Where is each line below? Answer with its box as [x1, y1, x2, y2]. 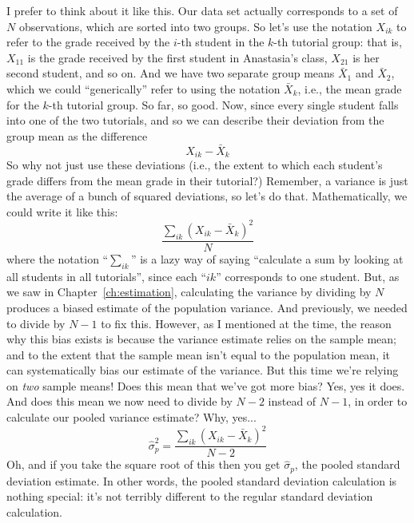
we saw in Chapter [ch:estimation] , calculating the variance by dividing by [6, 283, 372, 300]
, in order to [348, 393, 408, 410]
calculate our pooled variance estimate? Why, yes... [6, 409, 257, 426]
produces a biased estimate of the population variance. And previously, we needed [6, 299, 408, 315]
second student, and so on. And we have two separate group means [6, 65, 335, 81]
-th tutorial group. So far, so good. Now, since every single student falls [48, 96, 399, 113]
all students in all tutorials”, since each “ [6, 267, 206, 284]
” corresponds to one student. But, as [216, 267, 400, 284]
